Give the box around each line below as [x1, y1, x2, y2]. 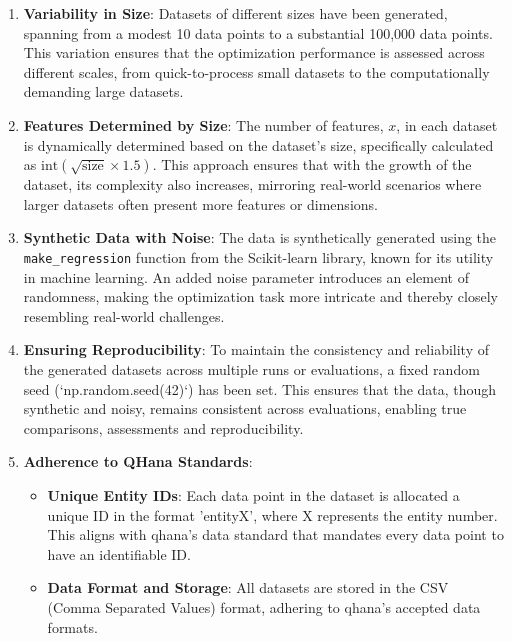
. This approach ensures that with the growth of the [152, 154, 472, 175]
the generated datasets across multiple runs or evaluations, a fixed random [23, 358, 480, 379]
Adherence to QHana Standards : [23, 451, 253, 472]
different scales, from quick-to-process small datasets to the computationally [23, 61, 490, 82]
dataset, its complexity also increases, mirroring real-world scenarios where [23, 174, 482, 195]
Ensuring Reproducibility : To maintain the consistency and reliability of [23, 339, 490, 360]
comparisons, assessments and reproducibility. [23, 417, 304, 438]
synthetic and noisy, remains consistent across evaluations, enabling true [23, 398, 467, 419]
